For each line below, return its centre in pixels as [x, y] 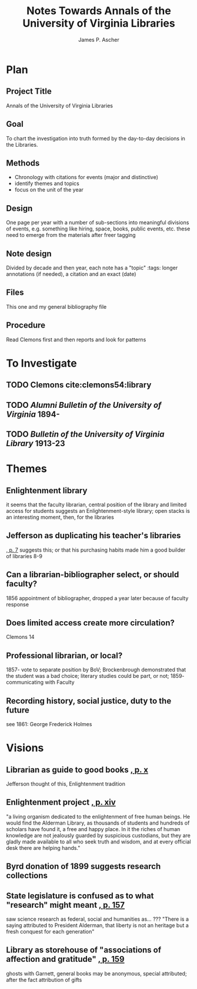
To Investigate [42, 363]
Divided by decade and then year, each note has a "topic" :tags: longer [92, 268]
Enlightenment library [47, 490]
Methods [23, 163]
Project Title [29, 92]
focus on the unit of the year [49, 190]
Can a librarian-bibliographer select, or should [93, 575]
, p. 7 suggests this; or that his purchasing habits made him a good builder [96, 550]
